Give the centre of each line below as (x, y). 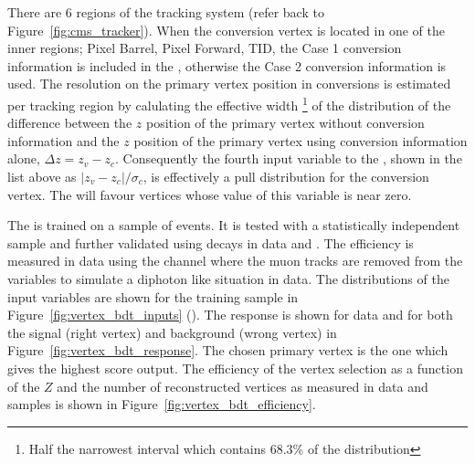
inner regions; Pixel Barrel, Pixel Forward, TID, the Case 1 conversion (205, 48)
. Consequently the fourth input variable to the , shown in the (289, 158)
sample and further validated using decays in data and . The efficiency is (211, 242)
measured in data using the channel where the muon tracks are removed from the (235, 261)
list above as (42, 176)
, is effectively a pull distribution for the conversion (286, 176)
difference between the (70, 123)
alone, (24, 158)
